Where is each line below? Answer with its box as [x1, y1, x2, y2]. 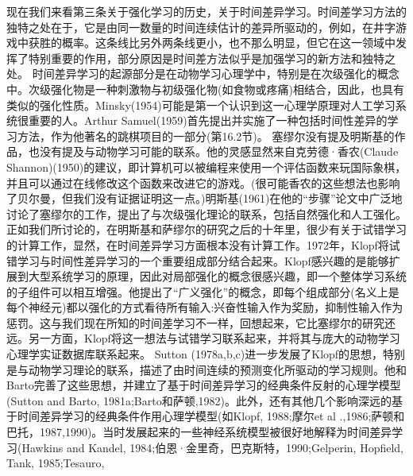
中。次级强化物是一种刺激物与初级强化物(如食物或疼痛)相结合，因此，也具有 [6, 80, 404, 97]
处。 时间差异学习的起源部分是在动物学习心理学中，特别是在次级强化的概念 [6, 65, 399, 82]
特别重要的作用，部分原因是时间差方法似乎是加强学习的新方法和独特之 [28, 49, 396, 66]
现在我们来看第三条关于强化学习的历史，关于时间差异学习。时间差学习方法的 [6, 3, 407, 19]
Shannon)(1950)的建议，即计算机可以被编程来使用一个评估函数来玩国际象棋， [6, 158, 407, 175]
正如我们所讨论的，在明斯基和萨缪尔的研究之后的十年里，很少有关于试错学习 [6, 221, 407, 238]
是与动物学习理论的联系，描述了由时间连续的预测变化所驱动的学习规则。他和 [6, 361, 407, 377]
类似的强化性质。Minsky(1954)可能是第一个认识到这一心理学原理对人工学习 [6, 96, 396, 113]
